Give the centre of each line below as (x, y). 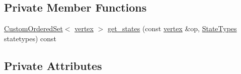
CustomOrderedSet (33, 28)
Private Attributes (53, 65)
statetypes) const (30, 38)
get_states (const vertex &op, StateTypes (172, 28)
